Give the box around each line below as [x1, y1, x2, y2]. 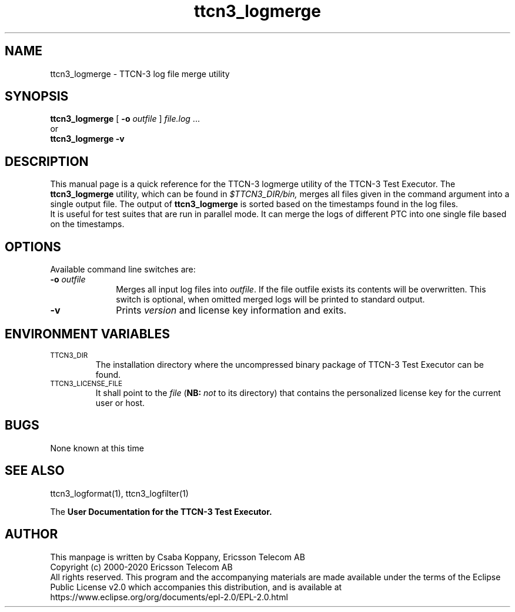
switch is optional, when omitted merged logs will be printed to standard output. [116, 294, 425, 305]
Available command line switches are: [50, 264, 196, 275]
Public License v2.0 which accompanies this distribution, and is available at [50, 581, 342, 592]
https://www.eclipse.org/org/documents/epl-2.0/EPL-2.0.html [50, 591, 288, 602]
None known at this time [50, 443, 144, 453]
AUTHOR [5, 527, 58, 542]
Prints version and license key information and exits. [116, 304, 347, 317]
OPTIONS [5, 239, 61, 254]
